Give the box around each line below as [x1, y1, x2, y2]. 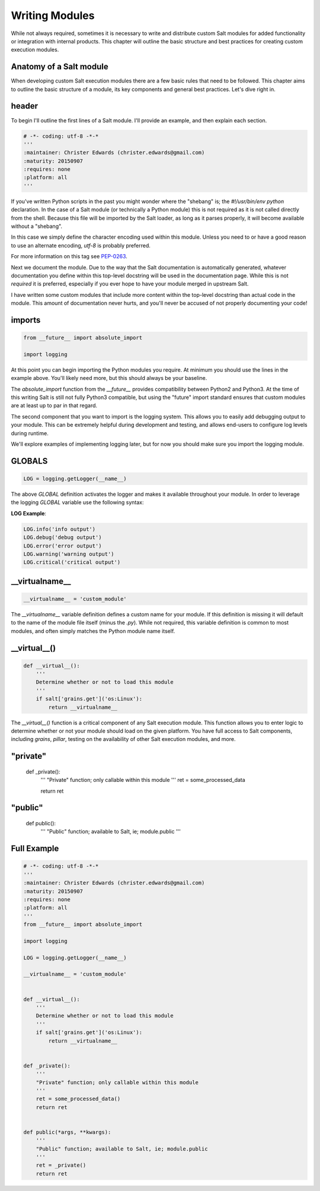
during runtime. [11, 429, 49, 436]
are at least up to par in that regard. [11, 402, 98, 409]
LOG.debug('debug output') [23, 534, 102, 541]
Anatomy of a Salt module [11, 62, 109, 72]
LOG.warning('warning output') [23, 550, 115, 558]
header [11, 101, 39, 111]
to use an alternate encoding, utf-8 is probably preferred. [11, 242, 151, 249]
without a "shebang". [11, 223, 62, 230]
